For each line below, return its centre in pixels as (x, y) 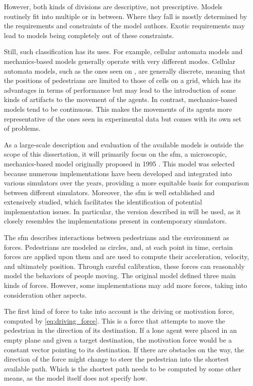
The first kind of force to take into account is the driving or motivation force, (119, 311)
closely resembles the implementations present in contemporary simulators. (116, 221)
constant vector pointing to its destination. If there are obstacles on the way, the (124, 349)
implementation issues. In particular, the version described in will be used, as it (122, 211)
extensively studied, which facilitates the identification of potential (103, 202)
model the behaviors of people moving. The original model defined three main (120, 275)
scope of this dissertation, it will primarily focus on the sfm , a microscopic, (116, 154)
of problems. (22, 128)
